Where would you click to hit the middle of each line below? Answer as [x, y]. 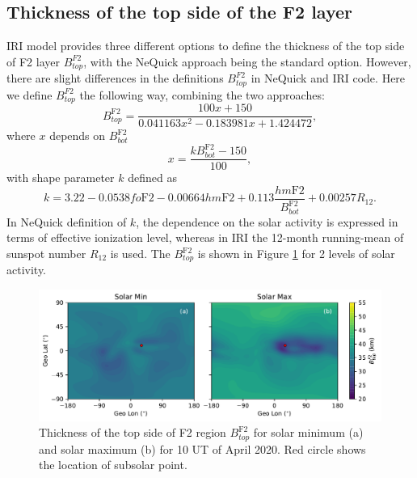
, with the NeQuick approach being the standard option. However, [247, 61]
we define [29, 94]
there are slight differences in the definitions [115, 78]
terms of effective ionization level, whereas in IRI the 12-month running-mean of [205, 237]
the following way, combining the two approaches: [202, 94]
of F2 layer [33, 61]
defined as [152, 178]
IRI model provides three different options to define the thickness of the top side [206, 46]
